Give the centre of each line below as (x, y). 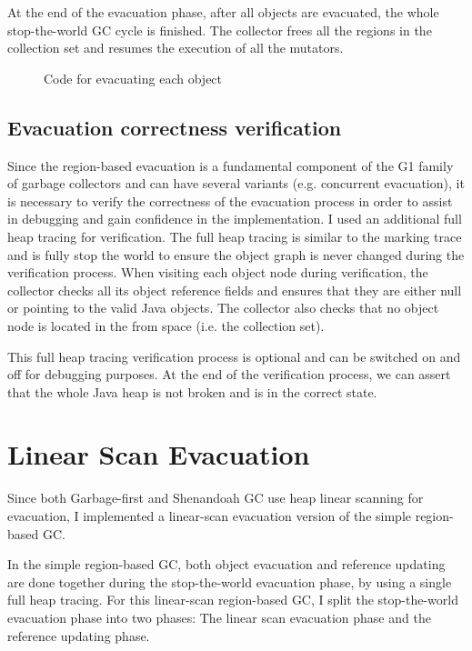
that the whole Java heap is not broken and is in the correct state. (192, 391)
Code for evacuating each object (133, 78)
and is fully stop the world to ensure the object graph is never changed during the (236, 254)
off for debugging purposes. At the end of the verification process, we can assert (229, 374)
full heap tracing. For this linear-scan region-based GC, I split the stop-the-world (233, 600)
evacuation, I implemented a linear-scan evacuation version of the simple (209, 516)
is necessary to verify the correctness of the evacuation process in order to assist (230, 200)
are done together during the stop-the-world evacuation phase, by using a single (230, 581)
